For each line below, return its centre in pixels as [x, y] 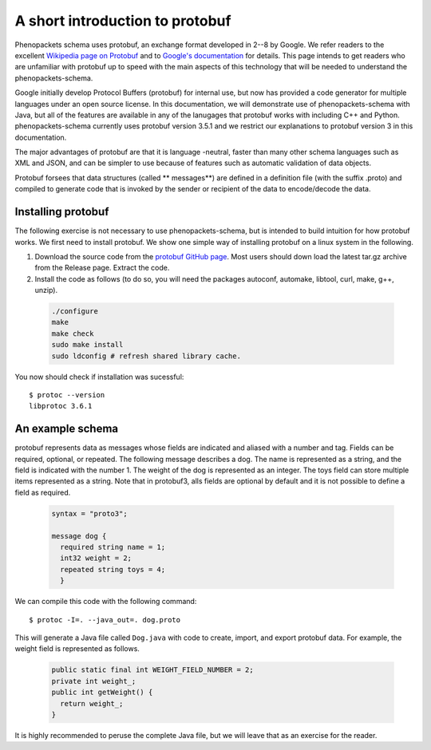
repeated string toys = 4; [113, 569]
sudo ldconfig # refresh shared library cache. [146, 356]
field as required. [43, 492]
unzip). [46, 290]
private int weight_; [94, 681]
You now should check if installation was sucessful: [99, 377]
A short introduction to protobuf [123, 21]
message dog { [79, 536]
